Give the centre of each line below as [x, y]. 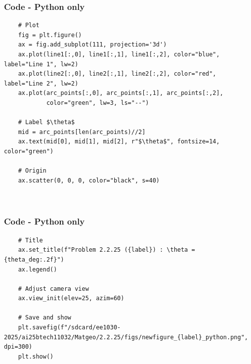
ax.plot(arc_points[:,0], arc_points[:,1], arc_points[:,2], [121, 93]
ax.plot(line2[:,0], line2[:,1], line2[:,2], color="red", [117, 74]
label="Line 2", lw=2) [41, 83]
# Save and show [45, 318]
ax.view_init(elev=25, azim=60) [71, 298]
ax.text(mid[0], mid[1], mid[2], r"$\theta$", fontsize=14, [119, 142]
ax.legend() [38, 269]
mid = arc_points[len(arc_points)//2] [82, 132]
